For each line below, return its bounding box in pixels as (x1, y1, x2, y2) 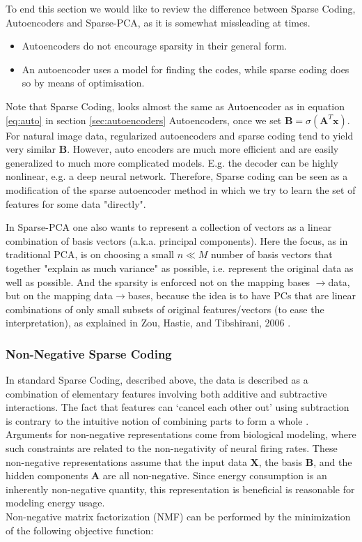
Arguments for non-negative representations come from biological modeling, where (6, 427, 356, 442)
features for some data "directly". (6, 196, 146, 211)
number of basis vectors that (211, 247, 333, 262)
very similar (6, 142, 56, 156)
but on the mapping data (6, 288, 113, 303)
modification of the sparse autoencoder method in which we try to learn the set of (6, 182, 356, 197)
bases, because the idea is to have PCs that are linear (127, 288, 356, 303)
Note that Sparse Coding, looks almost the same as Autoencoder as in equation (6, 98, 345, 113)
